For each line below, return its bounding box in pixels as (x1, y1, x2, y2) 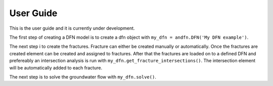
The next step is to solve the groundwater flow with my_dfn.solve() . (9, 73, 156, 80)
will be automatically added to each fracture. (9, 64, 103, 70)
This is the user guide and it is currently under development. (9, 25, 135, 31)
